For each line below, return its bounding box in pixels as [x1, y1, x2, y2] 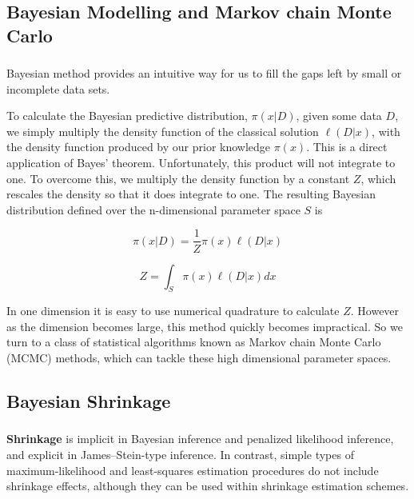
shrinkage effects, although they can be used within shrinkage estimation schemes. [6, 477, 409, 494]
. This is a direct [306, 138, 388, 155]
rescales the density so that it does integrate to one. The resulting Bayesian [6, 186, 376, 202]
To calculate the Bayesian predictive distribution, [6, 107, 248, 124]
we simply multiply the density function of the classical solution [6, 122, 319, 139]
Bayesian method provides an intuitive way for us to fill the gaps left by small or [6, 65, 402, 82]
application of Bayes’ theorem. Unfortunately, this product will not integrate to [6, 154, 396, 171]
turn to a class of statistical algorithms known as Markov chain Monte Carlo [6, 333, 381, 350]
